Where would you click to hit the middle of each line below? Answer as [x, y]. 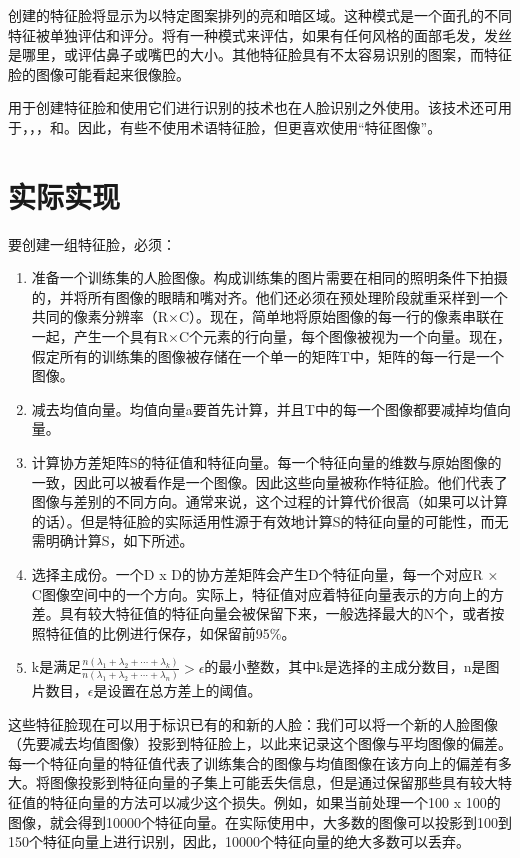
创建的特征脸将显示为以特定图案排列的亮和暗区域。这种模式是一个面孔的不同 [260, 15]
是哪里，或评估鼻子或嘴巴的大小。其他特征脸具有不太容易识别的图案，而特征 [260, 54]
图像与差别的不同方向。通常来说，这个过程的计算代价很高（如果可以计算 [269, 501]
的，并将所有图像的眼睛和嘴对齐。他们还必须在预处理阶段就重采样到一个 [269, 296]
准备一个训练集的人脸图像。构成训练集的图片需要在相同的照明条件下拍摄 [269, 277]
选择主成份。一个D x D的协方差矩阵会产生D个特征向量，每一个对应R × [265, 574]
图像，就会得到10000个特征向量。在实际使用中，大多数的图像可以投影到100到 [260, 821]
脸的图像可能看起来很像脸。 [99, 73]
